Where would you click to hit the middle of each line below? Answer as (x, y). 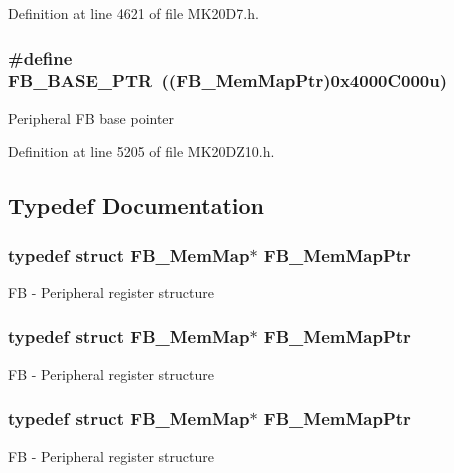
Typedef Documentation (136, 205)
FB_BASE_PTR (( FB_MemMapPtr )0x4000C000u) (228, 80)
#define (40, 57)
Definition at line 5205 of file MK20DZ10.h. (141, 151)
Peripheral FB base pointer (91, 117)
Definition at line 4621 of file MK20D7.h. (133, 13)
